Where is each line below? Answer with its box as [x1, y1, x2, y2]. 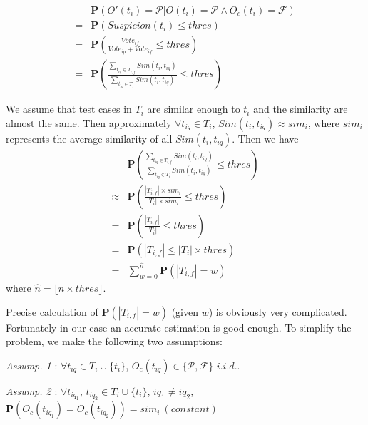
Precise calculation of [6, 304, 98, 319]
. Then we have [232, 130, 299, 145]
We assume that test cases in [6, 101, 132, 116]
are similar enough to [147, 101, 240, 116]
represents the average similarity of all [6, 130, 173, 145]
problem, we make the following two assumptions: [6, 334, 223, 349]
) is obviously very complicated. [208, 304, 347, 319]
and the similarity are [253, 101, 348, 116]
